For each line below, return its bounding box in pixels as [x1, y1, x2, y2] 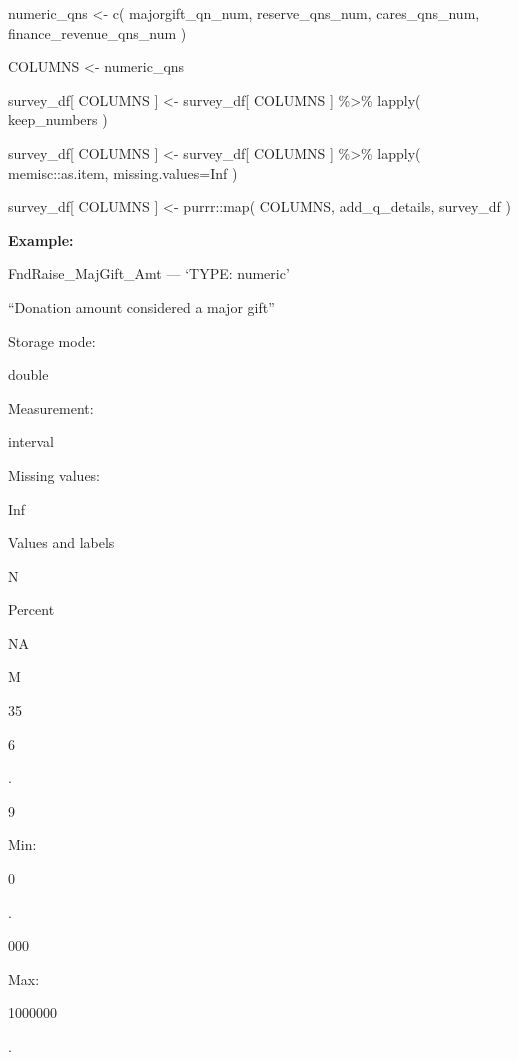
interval [8, 431, 54, 452]
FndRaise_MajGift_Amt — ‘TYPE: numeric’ [8, 263, 290, 284]
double [8, 364, 49, 385]
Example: [8, 229, 74, 250]
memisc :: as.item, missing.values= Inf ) [8, 162, 238, 183]
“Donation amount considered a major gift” [8, 296, 275, 317]
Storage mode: [8, 330, 96, 351]
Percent [8, 599, 55, 620]
